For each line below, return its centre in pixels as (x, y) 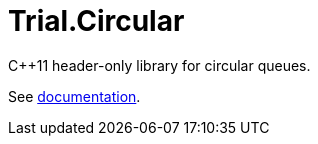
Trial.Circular (96, 21)
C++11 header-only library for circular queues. (159, 65)
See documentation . (74, 96)
